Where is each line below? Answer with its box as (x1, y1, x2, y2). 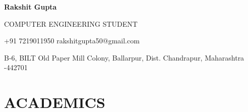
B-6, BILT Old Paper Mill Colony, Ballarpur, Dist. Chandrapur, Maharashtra (4, 52, 244, 63)
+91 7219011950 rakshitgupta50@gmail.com (4, 35, 140, 46)
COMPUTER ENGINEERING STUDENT (4, 18, 138, 29)
